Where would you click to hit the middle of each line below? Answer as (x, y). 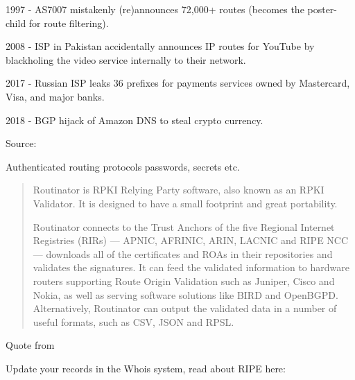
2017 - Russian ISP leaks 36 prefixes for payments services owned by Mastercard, (178, 83)
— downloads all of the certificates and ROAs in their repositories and (183, 253)
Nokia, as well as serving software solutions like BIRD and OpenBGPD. (185, 294)
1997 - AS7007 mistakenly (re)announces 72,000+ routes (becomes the (155, 9)
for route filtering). (69, 23)
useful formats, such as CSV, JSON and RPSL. (133, 321)
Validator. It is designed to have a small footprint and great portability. (185, 203)
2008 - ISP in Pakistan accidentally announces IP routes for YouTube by (160, 46)
